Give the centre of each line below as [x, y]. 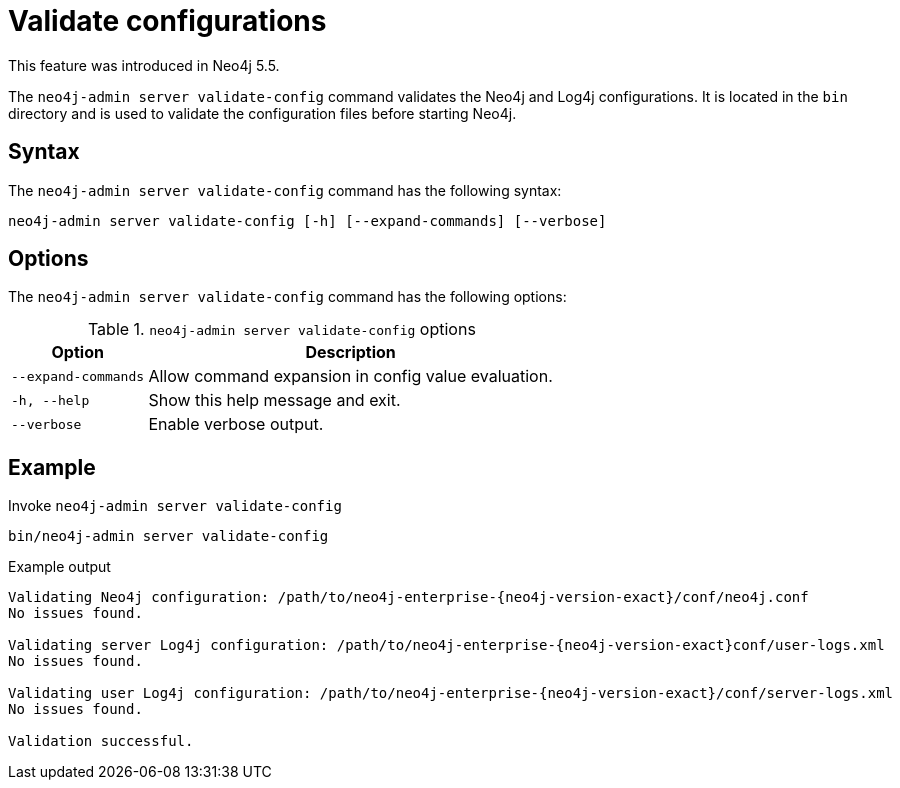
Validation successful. [101, 741]
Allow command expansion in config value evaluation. [350, 376]
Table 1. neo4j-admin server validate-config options [281, 329]
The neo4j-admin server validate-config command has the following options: [287, 297]
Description [350, 352]
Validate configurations [167, 21]
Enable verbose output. [236, 424]
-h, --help [50, 400]
